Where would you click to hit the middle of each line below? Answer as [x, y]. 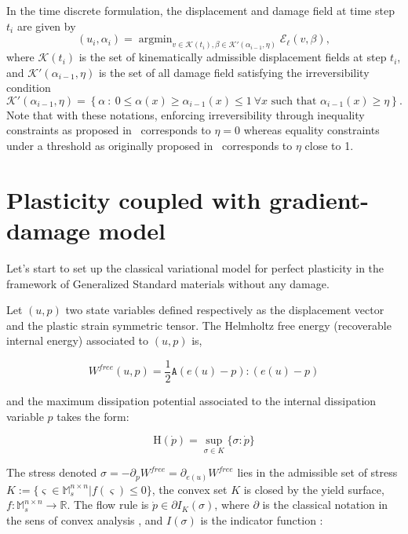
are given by [46, 26]
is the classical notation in [325, 505]
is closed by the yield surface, [314, 489]
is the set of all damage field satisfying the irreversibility [234, 72]
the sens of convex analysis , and [85, 520]
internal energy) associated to [78, 340]
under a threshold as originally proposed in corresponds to [149, 146]
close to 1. [329, 146]
